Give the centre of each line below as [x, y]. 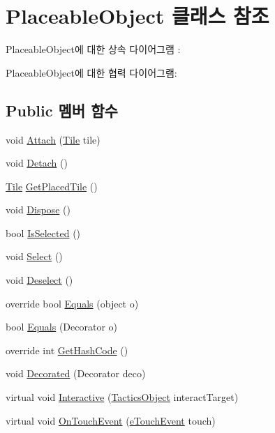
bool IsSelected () [43, 233]
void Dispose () [38, 210]
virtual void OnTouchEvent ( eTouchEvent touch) [111, 420]
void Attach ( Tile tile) [53, 139]
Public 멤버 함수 [62, 110]
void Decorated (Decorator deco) [76, 373]
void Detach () [37, 163]
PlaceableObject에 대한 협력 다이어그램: [91, 72]
